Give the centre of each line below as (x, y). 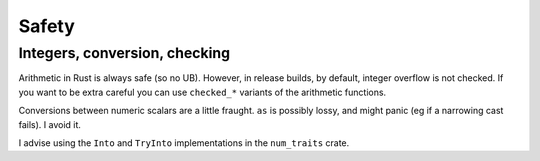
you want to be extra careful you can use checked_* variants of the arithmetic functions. (202, 92)
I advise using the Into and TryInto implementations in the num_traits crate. (184, 142)
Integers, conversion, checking (124, 53)
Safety (46, 26)
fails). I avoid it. (50, 124)
